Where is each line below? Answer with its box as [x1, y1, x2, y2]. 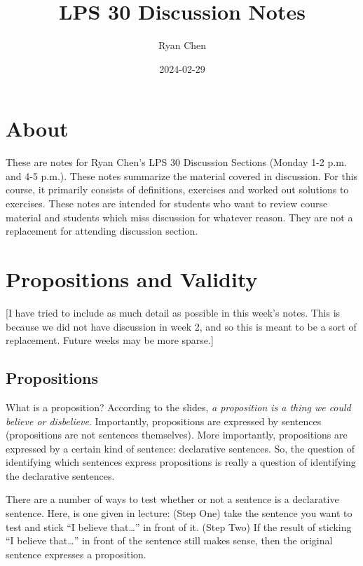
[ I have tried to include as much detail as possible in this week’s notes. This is [6, 305, 341, 319]
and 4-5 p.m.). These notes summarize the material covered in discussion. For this [6, 168, 358, 183]
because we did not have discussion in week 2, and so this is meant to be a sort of [6, 319, 357, 333]
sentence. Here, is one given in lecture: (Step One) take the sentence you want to [6, 506, 352, 520]
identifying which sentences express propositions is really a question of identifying [6, 455, 356, 469]
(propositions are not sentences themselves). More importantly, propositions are [6, 427, 348, 442]
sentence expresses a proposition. [6, 546, 146, 561]
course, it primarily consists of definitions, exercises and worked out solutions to [6, 182, 349, 197]
